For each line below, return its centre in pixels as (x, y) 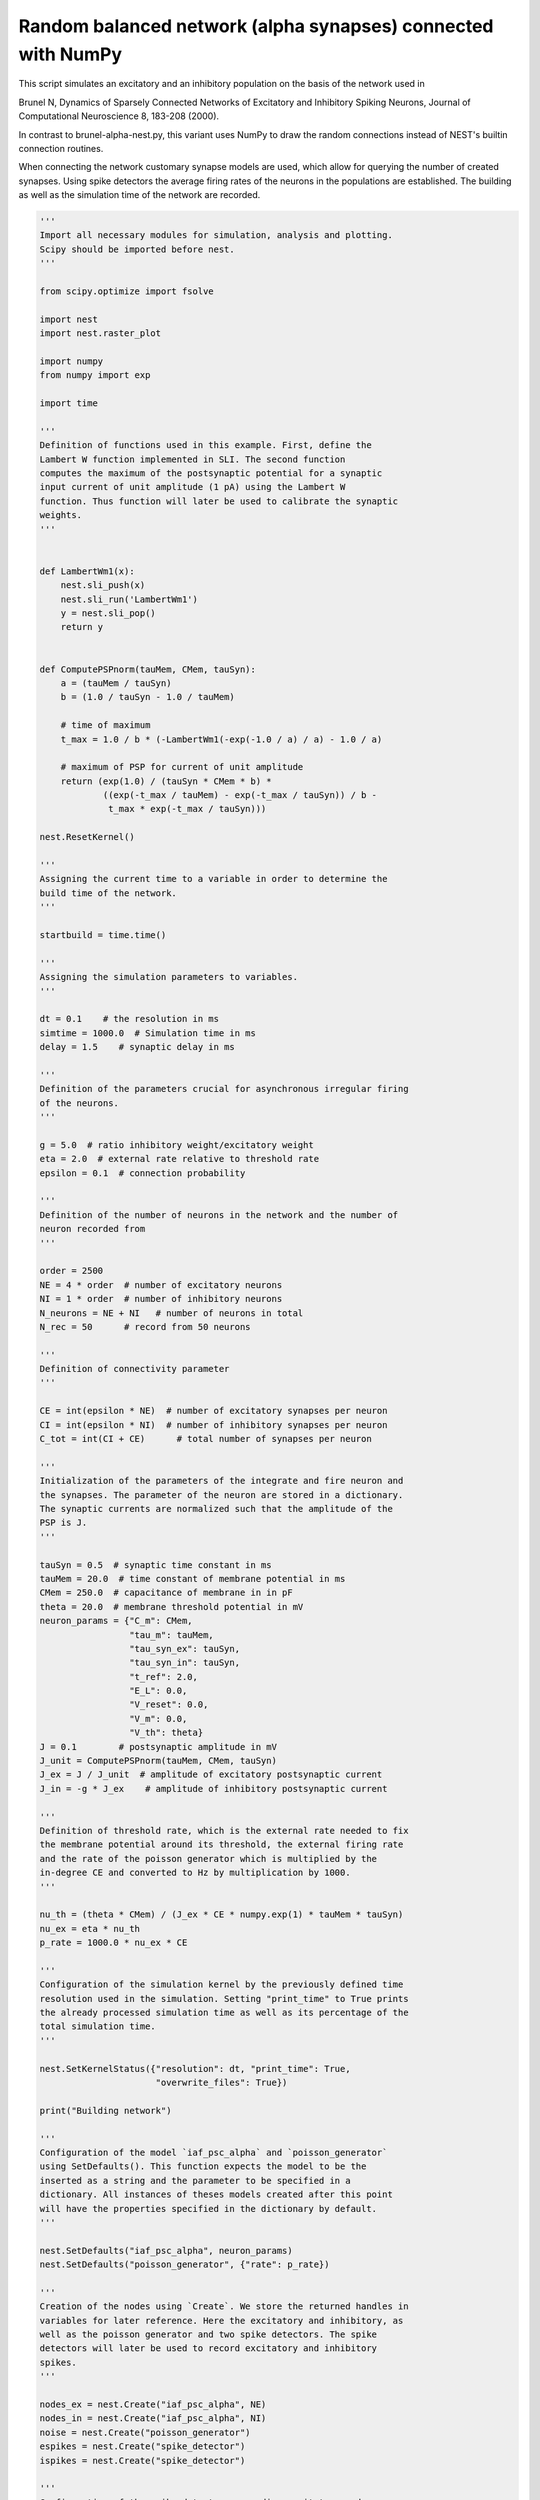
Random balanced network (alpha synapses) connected (256, 26)
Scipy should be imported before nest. (137, 249)
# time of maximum (105, 725)
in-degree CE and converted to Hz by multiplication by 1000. (195, 1873)
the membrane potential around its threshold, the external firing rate (221, 1844)
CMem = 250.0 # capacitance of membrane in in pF (166, 1593)
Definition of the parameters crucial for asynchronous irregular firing (224, 1089)
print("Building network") (105, 2110)
